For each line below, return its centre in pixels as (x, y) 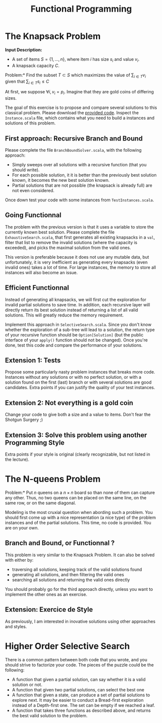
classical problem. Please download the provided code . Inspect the (72, 113)
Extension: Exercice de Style (49, 609)
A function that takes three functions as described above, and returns (81, 710)
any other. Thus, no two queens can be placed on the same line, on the (76, 497)
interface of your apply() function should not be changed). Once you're (76, 340)
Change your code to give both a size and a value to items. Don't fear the (78, 415)
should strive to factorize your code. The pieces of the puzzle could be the (79, 665)
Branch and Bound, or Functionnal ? (60, 543)
